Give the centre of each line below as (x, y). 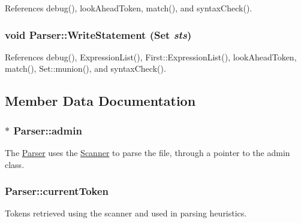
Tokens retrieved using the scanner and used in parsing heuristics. (126, 213)
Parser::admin (48, 130)
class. (15, 164)
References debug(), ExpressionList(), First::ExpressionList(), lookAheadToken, (151, 56)
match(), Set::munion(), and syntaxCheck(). (85, 68)
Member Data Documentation (100, 101)
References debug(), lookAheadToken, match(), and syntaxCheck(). (129, 8)
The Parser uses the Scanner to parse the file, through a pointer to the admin (148, 152)
